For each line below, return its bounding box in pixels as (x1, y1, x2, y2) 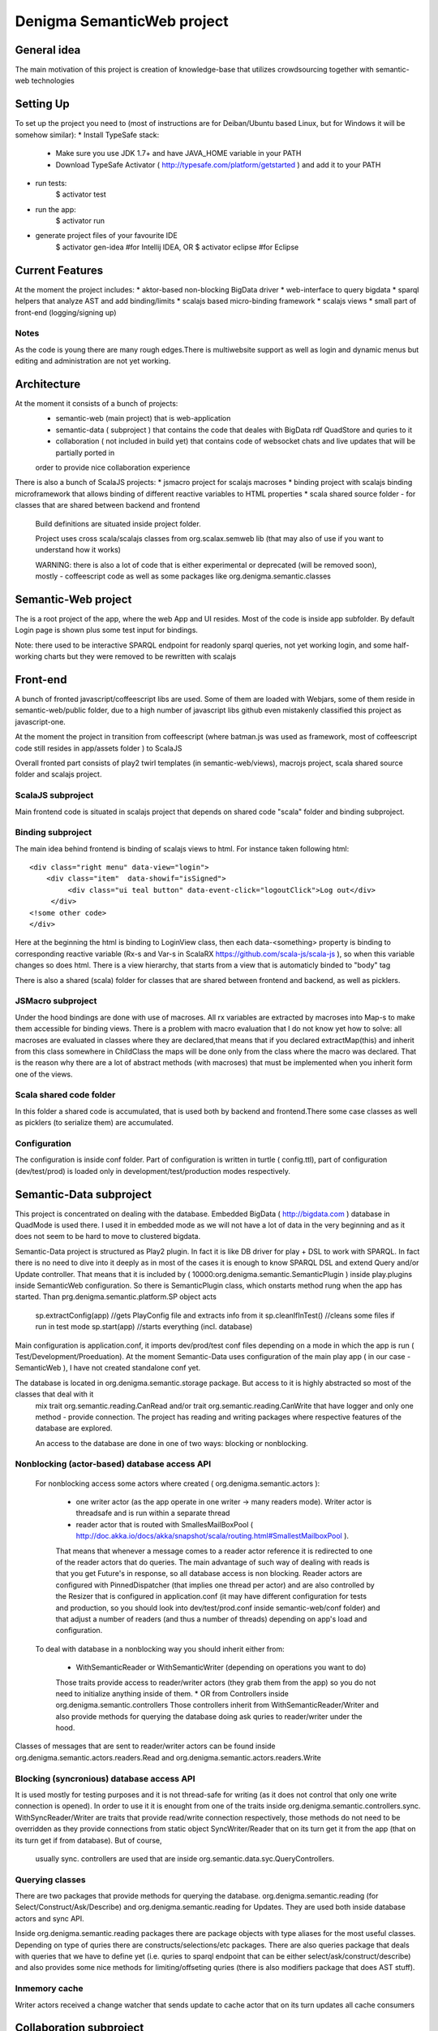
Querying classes (15, 1873, 87, 1885)
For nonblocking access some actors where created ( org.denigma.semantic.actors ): (35, 1479, 320, 1488)
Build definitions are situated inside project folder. (35, 518, 202, 528)
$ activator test (55, 189, 107, 199)
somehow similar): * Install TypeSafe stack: (15, 130, 160, 140)
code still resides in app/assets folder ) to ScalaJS (15, 743, 182, 753)
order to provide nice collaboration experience (35, 462, 191, 472)
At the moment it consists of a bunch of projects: (15, 399, 178, 408)
